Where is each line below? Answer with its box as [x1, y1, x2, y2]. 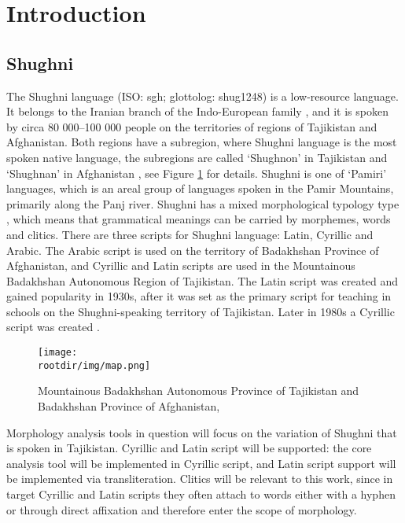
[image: [38, 347, 78, 359]
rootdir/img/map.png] [38, 359, 151, 371]
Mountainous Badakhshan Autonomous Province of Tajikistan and [38, 382, 359, 399]
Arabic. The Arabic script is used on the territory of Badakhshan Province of [6, 241, 379, 258]
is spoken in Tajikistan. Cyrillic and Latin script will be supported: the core [6, 440, 372, 456]
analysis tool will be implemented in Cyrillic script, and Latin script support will [6, 455, 396, 471]
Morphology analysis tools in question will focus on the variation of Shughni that [6, 424, 397, 440]
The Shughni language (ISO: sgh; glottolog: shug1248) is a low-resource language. [6, 87, 399, 104]
